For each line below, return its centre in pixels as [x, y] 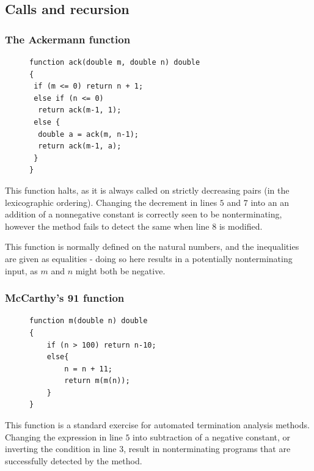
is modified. [241, 226]
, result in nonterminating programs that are [207, 449]
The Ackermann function [68, 39]
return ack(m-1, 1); [80, 110]
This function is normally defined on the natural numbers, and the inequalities [152, 246]
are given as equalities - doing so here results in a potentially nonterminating [149, 258]
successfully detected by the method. [74, 460]
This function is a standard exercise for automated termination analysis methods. [157, 425]
